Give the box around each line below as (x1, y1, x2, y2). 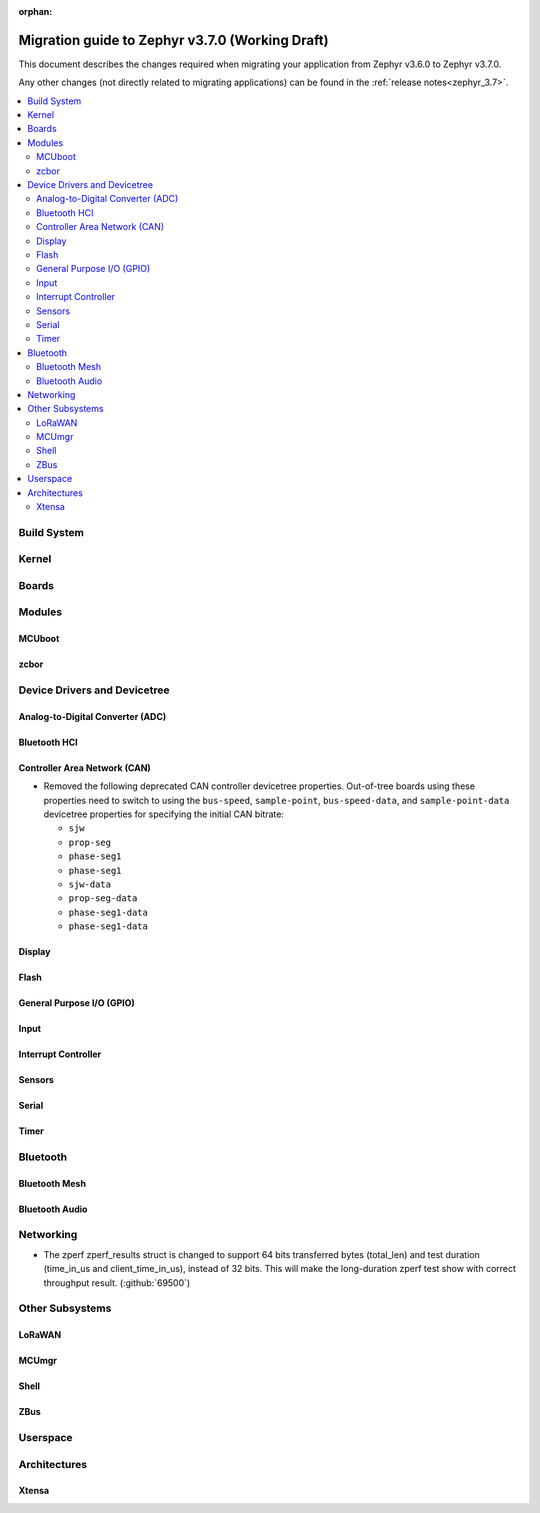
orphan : (18, 6, 53, 17)
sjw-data (68, 878, 112, 890)
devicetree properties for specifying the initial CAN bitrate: (43, 808, 285, 820)
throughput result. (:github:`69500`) (43, 1276, 191, 1289)
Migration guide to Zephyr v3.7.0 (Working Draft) (18, 31, 329, 49)
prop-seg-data (68, 893, 138, 904)
